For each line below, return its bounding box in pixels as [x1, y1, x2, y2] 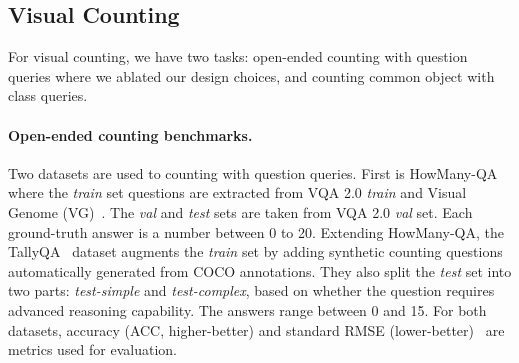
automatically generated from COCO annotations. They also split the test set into [8, 260, 512, 281]
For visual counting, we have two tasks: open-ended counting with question [8, 46, 468, 67]
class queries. [8, 85, 88, 106]
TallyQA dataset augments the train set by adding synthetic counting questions [8, 241, 503, 262]
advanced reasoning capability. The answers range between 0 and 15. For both [8, 299, 487, 320]
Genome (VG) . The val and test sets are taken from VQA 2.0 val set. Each [8, 201, 473, 222]
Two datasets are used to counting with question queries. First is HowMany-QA [8, 162, 498, 183]
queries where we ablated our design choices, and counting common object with [8, 65, 495, 86]
